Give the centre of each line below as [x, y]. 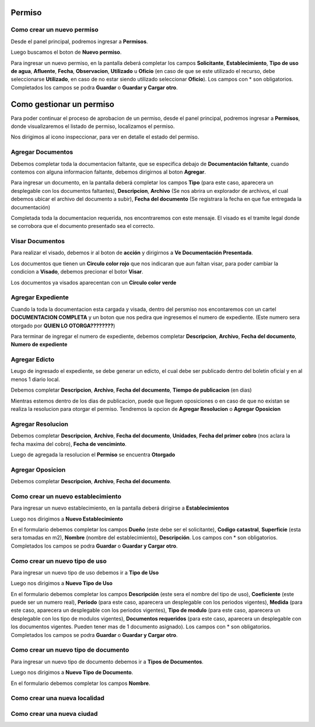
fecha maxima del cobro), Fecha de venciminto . [69, 444]
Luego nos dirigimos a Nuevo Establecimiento [67, 519]
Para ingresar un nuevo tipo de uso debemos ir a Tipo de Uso [85, 572]
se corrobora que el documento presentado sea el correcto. [83, 226]
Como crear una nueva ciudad [54, 714]
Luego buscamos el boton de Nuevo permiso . [66, 52]
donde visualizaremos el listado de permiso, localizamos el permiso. [93, 126]
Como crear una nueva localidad [58, 698]
